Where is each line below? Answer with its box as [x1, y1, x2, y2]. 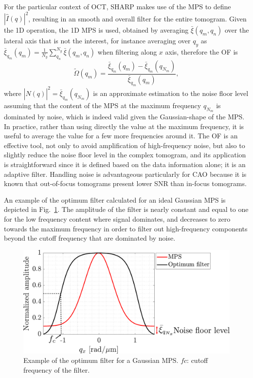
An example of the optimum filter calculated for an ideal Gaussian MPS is [4, 194, 226, 205]
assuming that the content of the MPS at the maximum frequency [4, 100, 201, 110]
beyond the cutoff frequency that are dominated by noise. [4, 233, 176, 243]
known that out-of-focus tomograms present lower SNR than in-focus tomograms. [4, 178, 247, 189]
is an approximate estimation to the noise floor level [93, 88, 249, 98]
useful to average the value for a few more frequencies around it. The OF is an [4, 131, 238, 141]
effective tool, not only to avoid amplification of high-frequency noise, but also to [4, 140, 245, 150]
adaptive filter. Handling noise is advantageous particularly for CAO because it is [4, 169, 247, 179]
